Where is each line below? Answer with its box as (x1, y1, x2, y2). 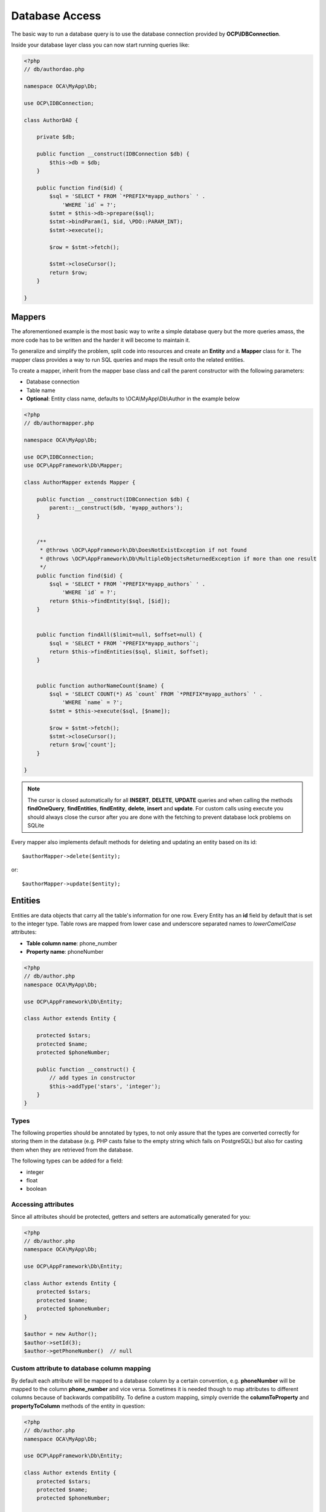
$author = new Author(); (24, 1331, 98, 1338)
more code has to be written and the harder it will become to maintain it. (11, 336, 190, 344)
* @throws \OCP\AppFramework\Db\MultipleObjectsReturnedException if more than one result (39, 555, 317, 562)
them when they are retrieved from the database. (11, 1146, 133, 1153)
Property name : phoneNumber (26, 948, 104, 956)
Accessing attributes (11, 1201, 74, 1209)
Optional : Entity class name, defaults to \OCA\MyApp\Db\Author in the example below (26, 395, 240, 402)
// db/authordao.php (24, 66, 85, 73)
